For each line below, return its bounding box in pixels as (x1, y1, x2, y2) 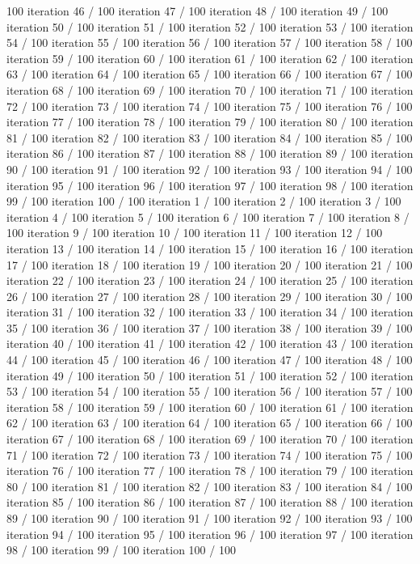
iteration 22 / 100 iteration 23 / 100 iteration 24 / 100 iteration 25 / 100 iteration (6, 272, 414, 289)
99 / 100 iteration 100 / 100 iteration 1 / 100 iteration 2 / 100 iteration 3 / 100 (6, 193, 401, 210)
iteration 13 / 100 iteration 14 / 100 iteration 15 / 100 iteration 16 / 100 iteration (6, 240, 414, 257)
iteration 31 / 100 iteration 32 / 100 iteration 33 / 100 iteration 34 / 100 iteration (6, 303, 414, 320)
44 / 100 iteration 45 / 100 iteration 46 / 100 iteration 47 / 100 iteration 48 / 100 (6, 351, 413, 368)
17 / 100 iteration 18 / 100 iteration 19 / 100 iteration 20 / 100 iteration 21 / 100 (6, 256, 413, 273)
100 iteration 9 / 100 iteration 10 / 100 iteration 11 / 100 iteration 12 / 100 (6, 224, 383, 241)
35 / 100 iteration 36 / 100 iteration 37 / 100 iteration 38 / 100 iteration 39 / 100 (6, 319, 413, 336)
